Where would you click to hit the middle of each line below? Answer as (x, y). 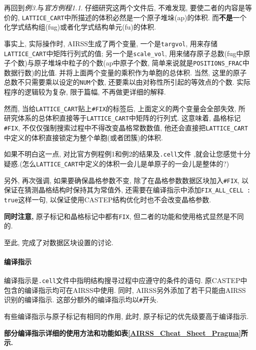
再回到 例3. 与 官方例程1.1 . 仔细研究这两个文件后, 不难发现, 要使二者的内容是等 (128, 7)
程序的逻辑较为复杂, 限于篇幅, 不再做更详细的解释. (85, 92)
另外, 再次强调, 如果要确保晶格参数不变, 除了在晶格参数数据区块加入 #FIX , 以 (126, 180)
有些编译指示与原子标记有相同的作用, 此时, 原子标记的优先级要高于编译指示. (126, 316)
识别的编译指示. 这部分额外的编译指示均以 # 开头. (81, 300)
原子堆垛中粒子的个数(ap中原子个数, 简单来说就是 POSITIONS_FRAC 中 (142, 63)
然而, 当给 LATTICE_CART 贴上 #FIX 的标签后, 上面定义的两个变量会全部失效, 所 (125, 108)
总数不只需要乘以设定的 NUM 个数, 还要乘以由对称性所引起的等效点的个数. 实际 (127, 82)
